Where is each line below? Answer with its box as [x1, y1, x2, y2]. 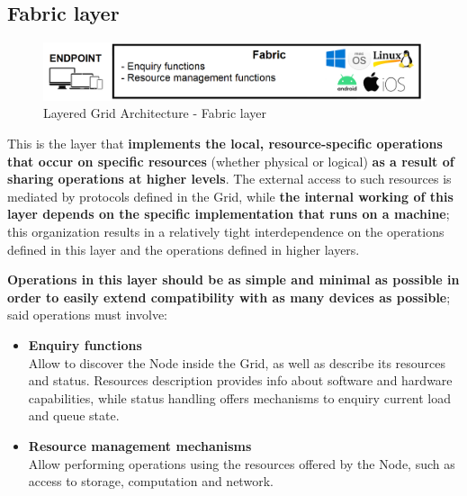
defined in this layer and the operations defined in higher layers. [7, 239, 360, 258]
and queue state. [28, 406, 120, 425]
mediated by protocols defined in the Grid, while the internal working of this [7, 186, 454, 205]
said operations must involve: [7, 305, 167, 324]
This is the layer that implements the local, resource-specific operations [7, 134, 443, 153]
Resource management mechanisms [28, 436, 252, 455]
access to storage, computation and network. [28, 472, 274, 491]
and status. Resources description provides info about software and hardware [28, 371, 453, 390]
